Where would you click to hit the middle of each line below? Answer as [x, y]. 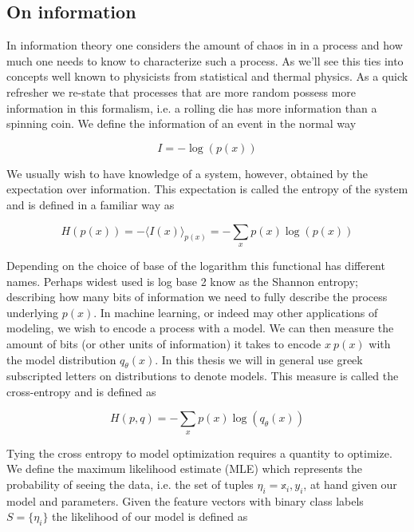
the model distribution [61, 359]
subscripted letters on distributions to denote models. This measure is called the [203, 376]
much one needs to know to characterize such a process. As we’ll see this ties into [205, 60]
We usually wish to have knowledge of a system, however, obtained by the [187, 173]
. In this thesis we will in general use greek [259, 359]
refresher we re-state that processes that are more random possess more [181, 91]
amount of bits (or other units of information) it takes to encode [164, 343]
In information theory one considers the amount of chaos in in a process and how [205, 45]
